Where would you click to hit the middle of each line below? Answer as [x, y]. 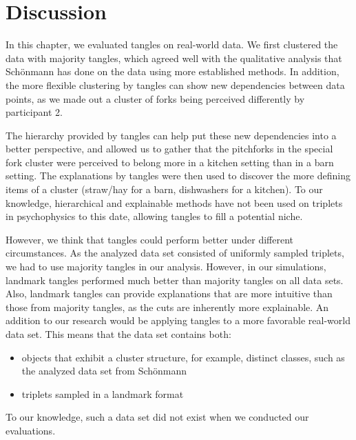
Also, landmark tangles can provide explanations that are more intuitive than [169, 293]
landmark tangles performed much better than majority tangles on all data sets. [175, 280]
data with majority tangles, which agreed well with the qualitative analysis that [174, 58]
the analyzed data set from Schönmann [104, 371]
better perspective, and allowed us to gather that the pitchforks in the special [169, 149]
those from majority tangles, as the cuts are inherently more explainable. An [167, 307]
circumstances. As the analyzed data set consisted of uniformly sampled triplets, [175, 253]
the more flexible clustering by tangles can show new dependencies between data [175, 84]
